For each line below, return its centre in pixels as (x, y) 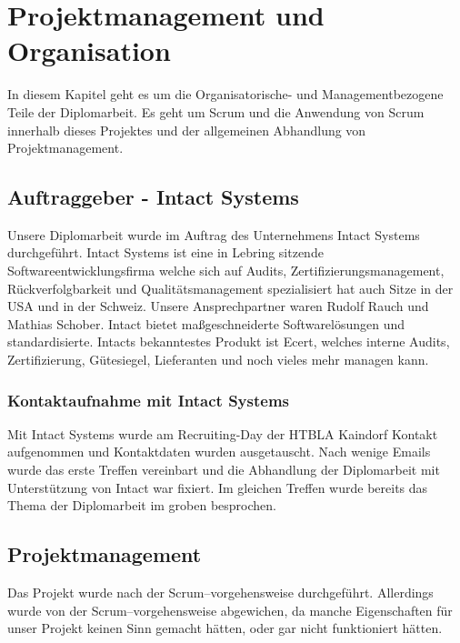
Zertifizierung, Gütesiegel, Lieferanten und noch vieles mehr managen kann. (218, 360)
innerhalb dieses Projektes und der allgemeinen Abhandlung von (187, 130)
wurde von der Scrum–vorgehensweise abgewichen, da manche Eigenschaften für (230, 610)
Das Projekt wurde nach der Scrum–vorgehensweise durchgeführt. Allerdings (220, 593)
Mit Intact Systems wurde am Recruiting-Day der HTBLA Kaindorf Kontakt (223, 433)
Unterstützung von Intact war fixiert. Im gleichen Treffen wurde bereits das (218, 487)
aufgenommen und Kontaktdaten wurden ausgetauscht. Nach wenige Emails (219, 452)
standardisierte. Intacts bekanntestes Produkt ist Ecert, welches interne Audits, (229, 342)
